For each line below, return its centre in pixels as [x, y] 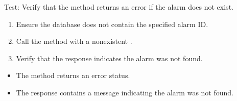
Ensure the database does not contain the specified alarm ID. [112, 24]
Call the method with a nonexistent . [74, 41]
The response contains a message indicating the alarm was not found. [125, 92]
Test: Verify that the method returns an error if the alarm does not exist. [119, 7]
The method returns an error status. [73, 75]
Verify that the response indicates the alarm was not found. [109, 58]
